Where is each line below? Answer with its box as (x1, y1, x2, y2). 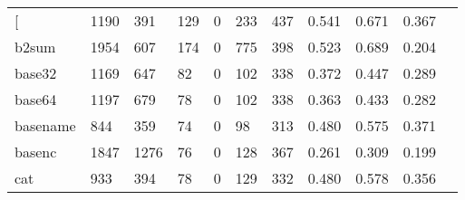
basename (15, 115, 76, 136)
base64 (15, 89, 57, 110)
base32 (15, 62, 57, 83)
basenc (15, 141, 57, 162)
